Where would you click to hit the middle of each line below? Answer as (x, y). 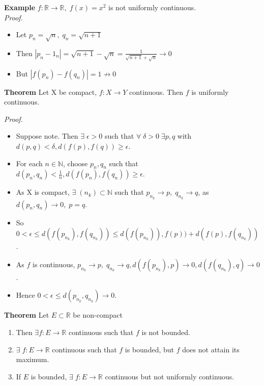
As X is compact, (43, 192)
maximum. (33, 359)
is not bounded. (166, 332)
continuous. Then (156, 92)
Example (20, 7)
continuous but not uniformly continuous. (170, 376)
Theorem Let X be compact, (51, 92)
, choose (76, 163)
